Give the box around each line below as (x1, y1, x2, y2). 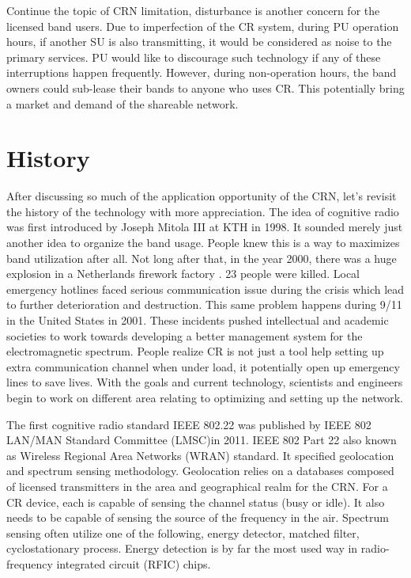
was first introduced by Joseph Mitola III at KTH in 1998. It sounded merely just (6, 219, 403, 235)
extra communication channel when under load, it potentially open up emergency (6, 358, 400, 375)
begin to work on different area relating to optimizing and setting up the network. (6, 390, 403, 405)
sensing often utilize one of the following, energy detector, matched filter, (6, 524, 360, 541)
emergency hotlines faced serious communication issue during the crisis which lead (6, 280, 405, 297)
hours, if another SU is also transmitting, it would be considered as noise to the (6, 33, 392, 50)
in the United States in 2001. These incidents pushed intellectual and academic (6, 312, 389, 329)
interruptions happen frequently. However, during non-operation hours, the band (6, 64, 397, 81)
